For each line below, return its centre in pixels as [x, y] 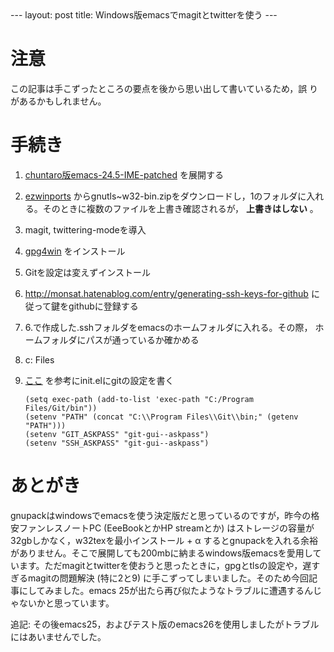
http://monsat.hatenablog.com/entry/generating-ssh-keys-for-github [166, 293]
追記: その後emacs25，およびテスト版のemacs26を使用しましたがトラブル [165, 624]
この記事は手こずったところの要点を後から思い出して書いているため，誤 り [164, 88]
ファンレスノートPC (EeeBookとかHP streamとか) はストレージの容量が [166, 528]
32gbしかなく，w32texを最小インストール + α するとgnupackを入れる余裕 [164, 540]
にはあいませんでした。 [58, 636]
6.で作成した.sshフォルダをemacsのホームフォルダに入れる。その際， [168, 327]
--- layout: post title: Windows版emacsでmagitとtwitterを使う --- [144, 15]
